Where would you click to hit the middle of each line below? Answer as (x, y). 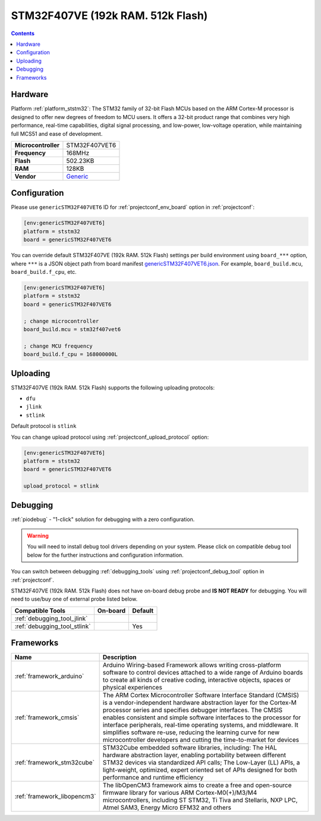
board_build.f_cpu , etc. (44, 272)
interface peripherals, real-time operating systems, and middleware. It (200, 725)
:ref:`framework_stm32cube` (55, 763)
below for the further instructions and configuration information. (105, 555)
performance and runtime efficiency (153, 778)
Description (119, 657)
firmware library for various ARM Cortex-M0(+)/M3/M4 (180, 793)
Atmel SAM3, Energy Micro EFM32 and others (167, 808)
